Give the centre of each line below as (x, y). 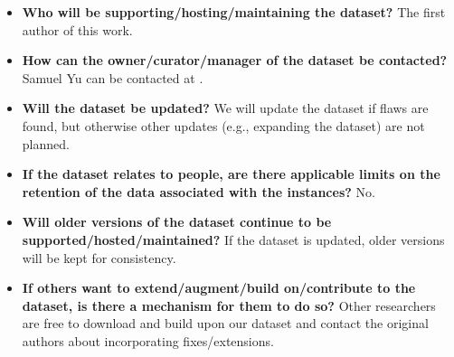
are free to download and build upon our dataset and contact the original (225, 323)
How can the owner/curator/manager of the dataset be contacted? (235, 60)
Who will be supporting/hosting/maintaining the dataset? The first (234, 12)
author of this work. (77, 29)
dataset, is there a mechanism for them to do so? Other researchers (229, 305)
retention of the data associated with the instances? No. (199, 191)
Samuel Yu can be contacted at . (113, 77)
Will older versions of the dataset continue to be (177, 222)
